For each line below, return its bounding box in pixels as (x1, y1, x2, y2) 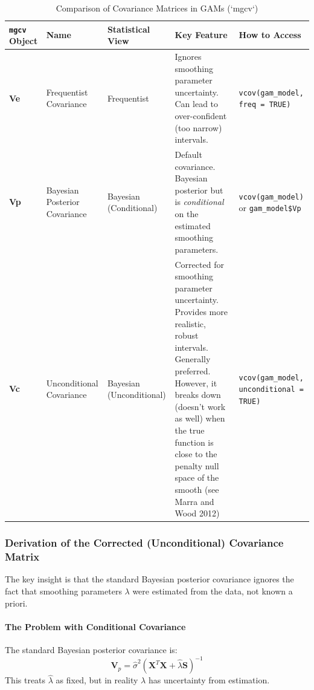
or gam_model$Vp (239, 201, 301, 214)
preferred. (175, 365, 211, 377)
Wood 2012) (175, 507, 220, 519)
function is (175, 435, 214, 448)
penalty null (175, 459, 219, 472)
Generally (175, 353, 211, 365)
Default (175, 148, 202, 161)
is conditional (175, 195, 224, 208)
